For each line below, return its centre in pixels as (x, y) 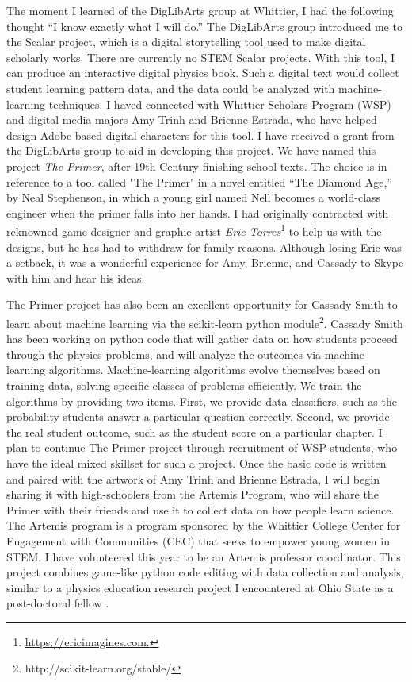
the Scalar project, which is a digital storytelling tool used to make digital (186, 42)
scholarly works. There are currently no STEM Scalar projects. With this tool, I (201, 57)
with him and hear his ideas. (76, 277)
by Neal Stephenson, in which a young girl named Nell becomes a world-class (194, 197)
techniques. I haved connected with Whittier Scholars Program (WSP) (220, 104)
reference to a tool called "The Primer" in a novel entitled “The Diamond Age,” (199, 181)
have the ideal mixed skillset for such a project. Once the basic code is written (196, 462)
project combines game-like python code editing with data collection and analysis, (205, 572)
